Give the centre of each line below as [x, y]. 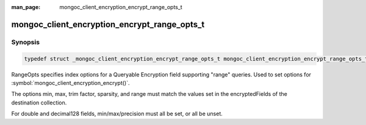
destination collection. [39, 103]
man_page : [26, 7]
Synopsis [25, 42]
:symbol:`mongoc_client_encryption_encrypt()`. [71, 83]
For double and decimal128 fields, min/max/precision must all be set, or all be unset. [117, 114]
